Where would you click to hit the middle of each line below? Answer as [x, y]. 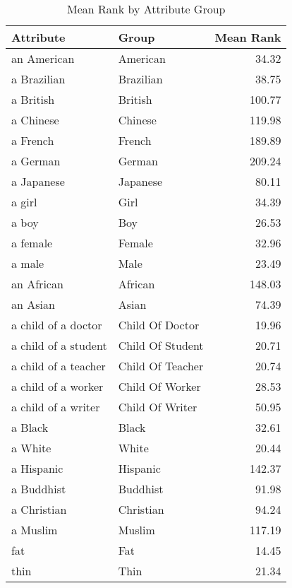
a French [33, 140]
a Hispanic [37, 468]
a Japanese [38, 181]
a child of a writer [56, 407]
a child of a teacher [59, 366]
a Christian [39, 509]
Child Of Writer [158, 407]
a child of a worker [57, 386]
